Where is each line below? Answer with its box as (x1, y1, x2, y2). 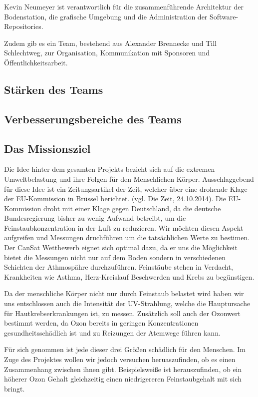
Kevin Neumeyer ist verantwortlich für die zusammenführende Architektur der (4, 1, 244, 11)
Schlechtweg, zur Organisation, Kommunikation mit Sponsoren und (4, 47, 210, 58)
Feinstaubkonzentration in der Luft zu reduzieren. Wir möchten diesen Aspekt (4, 222, 244, 233)
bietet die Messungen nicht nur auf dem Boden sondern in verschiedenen (4, 252, 226, 262)
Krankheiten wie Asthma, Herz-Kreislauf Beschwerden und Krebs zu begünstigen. (4, 271, 255, 282)
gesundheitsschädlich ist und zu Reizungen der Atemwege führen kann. (4, 327, 221, 338)
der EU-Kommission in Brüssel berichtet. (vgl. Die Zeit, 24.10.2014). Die (4, 193, 226, 204)
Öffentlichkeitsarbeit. (4, 57, 68, 67)
